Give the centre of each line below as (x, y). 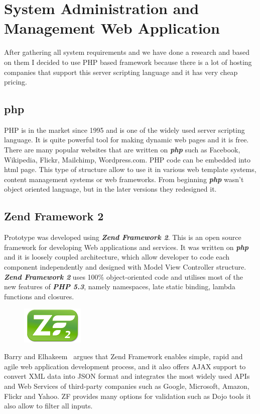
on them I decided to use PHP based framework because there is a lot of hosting (128, 62)
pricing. (16, 82)
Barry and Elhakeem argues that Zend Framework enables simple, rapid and (123, 356)
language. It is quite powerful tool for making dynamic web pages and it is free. (126, 140)
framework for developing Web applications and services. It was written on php (126, 247)
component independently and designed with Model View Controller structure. (125, 267)
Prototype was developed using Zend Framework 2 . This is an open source (123, 237)
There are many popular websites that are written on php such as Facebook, (122, 150)
